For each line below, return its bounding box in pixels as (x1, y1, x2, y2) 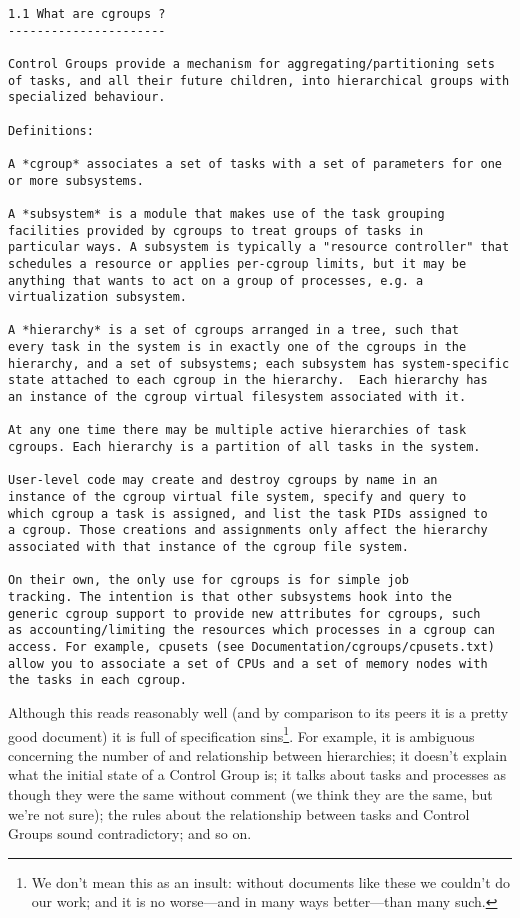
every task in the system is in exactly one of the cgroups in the (8, 340, 467, 355)
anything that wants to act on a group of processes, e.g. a (8, 273, 424, 288)
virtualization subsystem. (8, 290, 187, 305)
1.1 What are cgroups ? (8, 7, 166, 21)
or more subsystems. (8, 173, 145, 188)
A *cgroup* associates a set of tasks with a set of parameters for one (8, 156, 502, 171)
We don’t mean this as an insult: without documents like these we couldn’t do (31, 871, 511, 892)
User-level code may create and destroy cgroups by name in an (8, 473, 438, 488)
